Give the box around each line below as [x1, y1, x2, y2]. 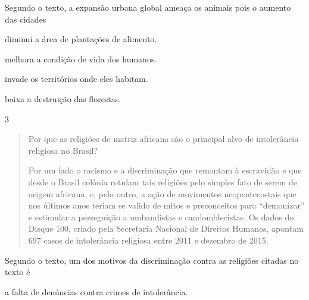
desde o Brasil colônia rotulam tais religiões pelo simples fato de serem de [28, 175, 297, 188]
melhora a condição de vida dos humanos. [5, 52, 157, 65]
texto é [5, 266, 30, 278]
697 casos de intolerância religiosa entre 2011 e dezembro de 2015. [28, 233, 269, 246]
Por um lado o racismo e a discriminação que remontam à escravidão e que [28, 164, 302, 176]
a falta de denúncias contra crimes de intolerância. [5, 285, 188, 298]
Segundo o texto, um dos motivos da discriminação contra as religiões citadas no [5, 254, 299, 266]
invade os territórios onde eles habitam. [5, 72, 148, 85]
